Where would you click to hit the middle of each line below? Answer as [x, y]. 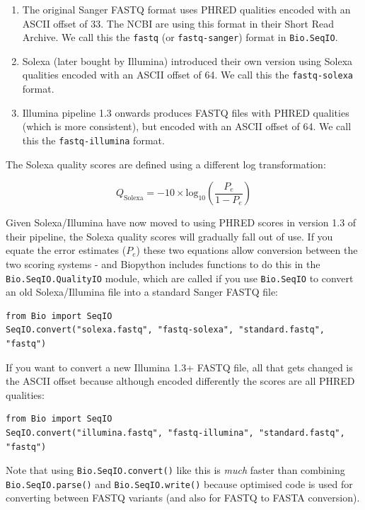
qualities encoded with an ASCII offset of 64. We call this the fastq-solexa [188, 75]
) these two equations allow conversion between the [247, 250]
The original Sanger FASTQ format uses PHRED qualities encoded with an [186, 9]
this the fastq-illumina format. [93, 140]
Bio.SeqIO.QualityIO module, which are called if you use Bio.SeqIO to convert [180, 278]
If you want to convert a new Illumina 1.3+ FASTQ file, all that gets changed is [179, 367]
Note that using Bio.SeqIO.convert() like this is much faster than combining [175, 470]
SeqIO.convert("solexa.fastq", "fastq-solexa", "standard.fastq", [166, 330]
